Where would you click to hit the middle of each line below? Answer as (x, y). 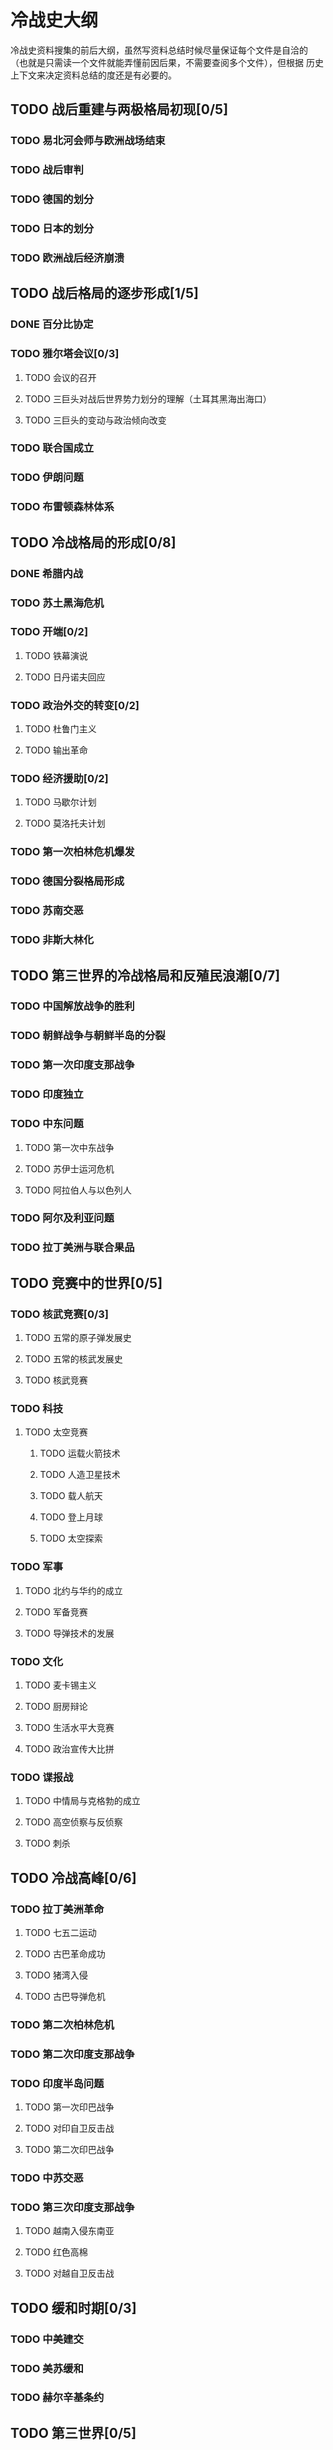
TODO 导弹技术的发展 (69, 1633)
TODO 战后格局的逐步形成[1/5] (104, 293)
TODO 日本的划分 (52, 229)
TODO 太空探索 (71, 1538)
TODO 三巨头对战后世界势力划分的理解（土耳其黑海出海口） (148, 398)
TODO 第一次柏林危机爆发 (72, 852)
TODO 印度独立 (47, 1094)
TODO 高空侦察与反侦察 (73, 1822)
